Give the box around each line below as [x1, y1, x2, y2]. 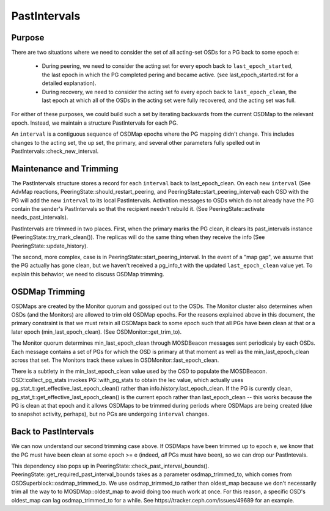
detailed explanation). [42, 79, 97, 87]
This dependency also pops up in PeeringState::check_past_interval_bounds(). [11, 462, 210, 470]
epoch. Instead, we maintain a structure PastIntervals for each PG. [11, 119, 178, 127]
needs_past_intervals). [11, 214, 68, 221]
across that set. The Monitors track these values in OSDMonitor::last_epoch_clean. [11, 356, 219, 364]
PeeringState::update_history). [11, 242, 89, 249]
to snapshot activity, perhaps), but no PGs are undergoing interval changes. [11, 410, 210, 418]
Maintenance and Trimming [11, 163, 119, 174]
